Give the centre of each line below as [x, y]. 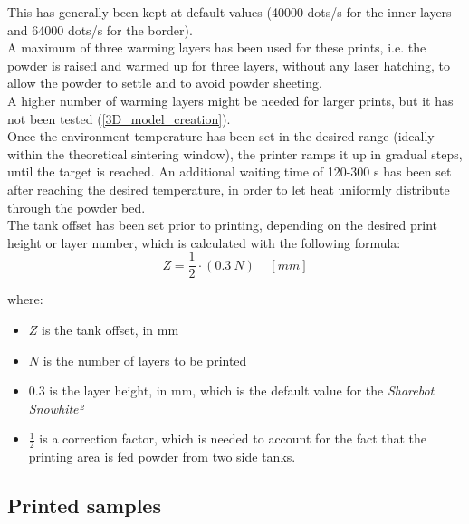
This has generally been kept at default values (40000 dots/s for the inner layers [230, 12]
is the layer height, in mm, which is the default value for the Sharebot [242, 391]
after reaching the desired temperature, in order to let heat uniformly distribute [229, 189]
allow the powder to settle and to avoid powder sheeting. [165, 83]
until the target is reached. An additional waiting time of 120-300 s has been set [230, 171]
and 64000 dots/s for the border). [100, 29]
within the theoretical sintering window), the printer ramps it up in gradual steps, [235, 153]
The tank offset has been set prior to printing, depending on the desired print [222, 225]
